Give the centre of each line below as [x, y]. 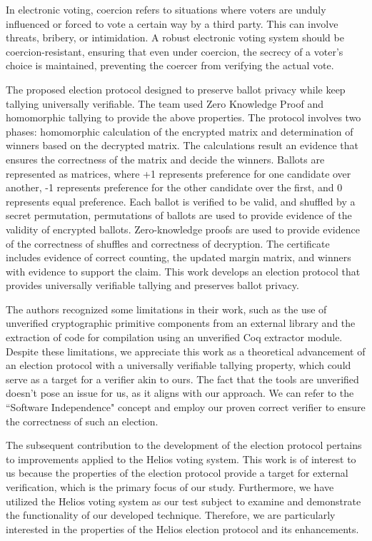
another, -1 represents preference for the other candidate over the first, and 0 [174, 187]
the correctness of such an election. [82, 421]
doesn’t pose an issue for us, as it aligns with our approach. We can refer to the [180, 393]
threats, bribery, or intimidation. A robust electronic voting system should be [175, 37]
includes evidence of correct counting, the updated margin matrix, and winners [179, 257]
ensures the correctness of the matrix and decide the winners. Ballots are [165, 159]
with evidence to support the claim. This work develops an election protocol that [183, 271]
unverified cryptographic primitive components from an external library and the [181, 323]
